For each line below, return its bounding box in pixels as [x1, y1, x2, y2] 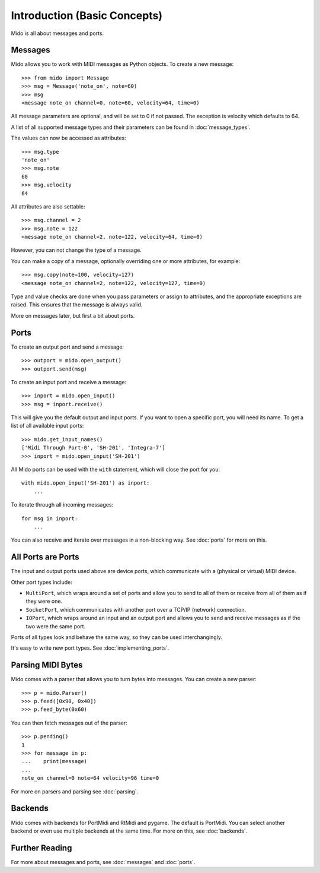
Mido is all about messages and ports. [11, 30, 104, 37]
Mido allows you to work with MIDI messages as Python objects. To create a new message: [11, 61, 234, 68]
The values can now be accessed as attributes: [11, 134, 127, 142]
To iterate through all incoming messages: [11, 501, 114, 508]
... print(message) [21, 758, 88, 765]
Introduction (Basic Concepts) [11, 9, 163, 22]
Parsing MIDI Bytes [11, 660, 83, 670]
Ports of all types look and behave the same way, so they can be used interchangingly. [11, 634, 222, 641]
